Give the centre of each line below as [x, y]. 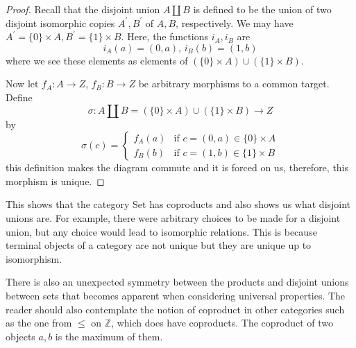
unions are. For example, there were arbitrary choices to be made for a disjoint [173, 217]
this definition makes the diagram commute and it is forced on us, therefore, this [177, 167]
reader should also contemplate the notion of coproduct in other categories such [175, 309]
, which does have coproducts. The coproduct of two [222, 323]
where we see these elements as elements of [97, 60]
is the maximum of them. [109, 336]
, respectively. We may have [235, 23]
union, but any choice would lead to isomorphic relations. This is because [161, 231]
